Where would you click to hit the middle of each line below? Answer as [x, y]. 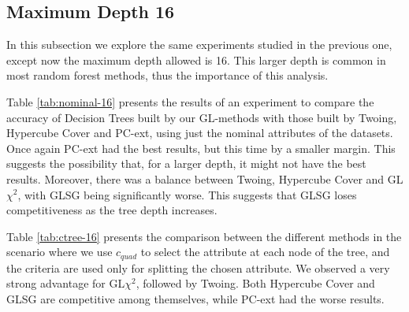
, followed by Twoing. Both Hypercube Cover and [255, 283]
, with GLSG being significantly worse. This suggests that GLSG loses [187, 194]
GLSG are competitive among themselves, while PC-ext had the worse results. [195, 298]
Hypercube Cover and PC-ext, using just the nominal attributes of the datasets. [200, 133]
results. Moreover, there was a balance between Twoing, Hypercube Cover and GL [205, 178]
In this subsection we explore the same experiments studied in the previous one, [199, 45]
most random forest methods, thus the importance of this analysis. [167, 75]
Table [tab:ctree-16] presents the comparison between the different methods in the [204, 236]
